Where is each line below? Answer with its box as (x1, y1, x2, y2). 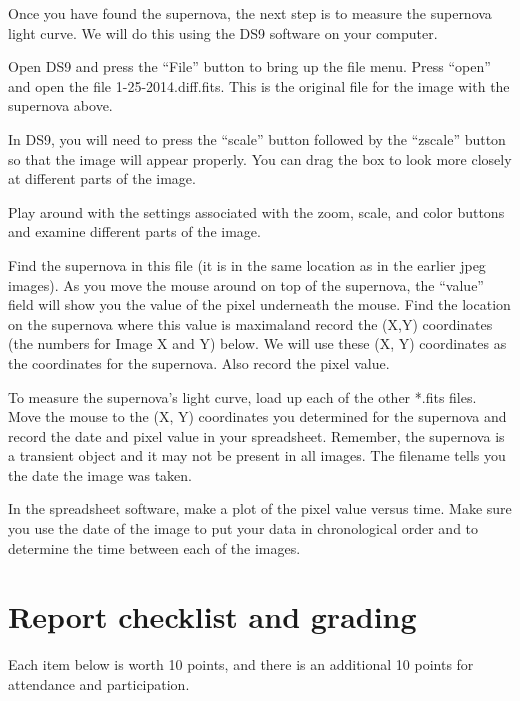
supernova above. (8, 95, 113, 116)
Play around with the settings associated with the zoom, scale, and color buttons (8, 201, 505, 222)
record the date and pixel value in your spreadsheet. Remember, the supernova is (8, 425, 505, 446)
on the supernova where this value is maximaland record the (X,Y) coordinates (8, 313, 493, 334)
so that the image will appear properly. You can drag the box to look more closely (8, 148, 512, 169)
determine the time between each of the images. (8, 537, 301, 558)
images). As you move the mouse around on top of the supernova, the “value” (8, 274, 484, 295)
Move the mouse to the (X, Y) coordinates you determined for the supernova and (8, 406, 507, 427)
